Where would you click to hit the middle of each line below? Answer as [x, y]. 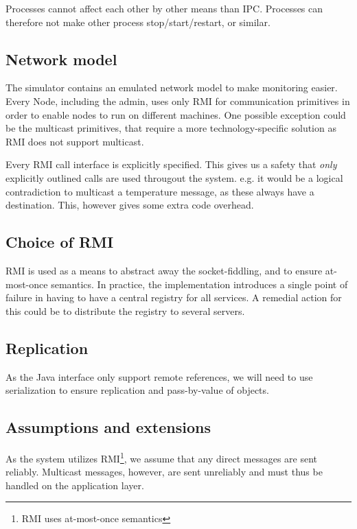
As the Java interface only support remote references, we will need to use [159, 376]
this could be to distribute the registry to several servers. [125, 310]
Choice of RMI [60, 242]
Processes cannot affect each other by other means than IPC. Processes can [164, 8]
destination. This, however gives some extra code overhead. [130, 205]
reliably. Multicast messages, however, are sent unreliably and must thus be [164, 472]
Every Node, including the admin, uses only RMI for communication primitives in [178, 101]
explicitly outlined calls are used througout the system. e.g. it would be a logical [174, 177]
